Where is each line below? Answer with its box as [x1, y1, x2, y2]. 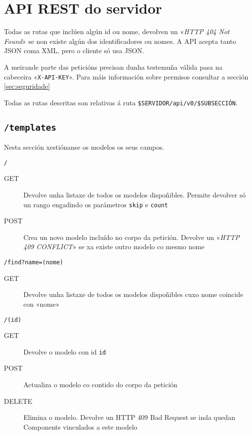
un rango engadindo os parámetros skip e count [23, 199, 168, 209]
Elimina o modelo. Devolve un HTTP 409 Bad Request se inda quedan [23, 412, 235, 422]
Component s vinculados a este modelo [23, 421, 137, 432]
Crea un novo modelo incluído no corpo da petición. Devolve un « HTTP [23, 232, 240, 242]
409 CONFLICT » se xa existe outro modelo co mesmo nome [23, 241, 205, 252]
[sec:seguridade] [4, 81, 50, 91]
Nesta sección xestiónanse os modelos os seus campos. [4, 142, 164, 152]
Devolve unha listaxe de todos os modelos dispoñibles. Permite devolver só [23, 190, 246, 200]
